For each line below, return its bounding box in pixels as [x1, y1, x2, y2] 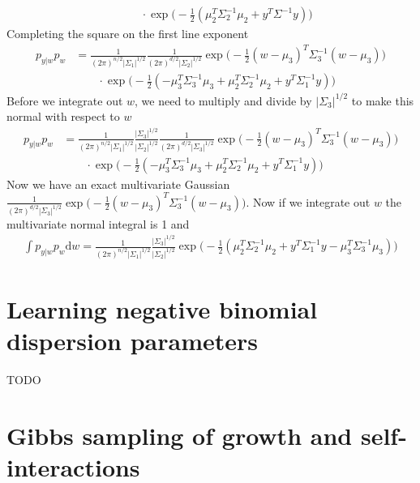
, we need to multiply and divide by [135, 92, 312, 109]
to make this [351, 92, 414, 109]
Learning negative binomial [6, 293, 318, 326]
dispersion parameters [6, 324, 259, 357]
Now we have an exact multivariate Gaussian [6, 175, 230, 192]
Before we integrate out [6, 92, 123, 109]
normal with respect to [6, 108, 120, 125]
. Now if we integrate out [246, 193, 371, 210]
